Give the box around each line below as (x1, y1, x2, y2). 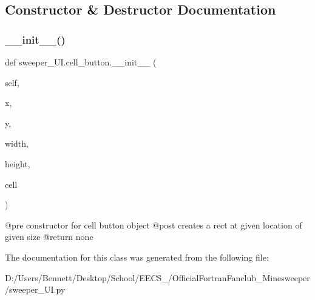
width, (5, 137, 29, 150)
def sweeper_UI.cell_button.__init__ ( (5, 56, 157, 68)
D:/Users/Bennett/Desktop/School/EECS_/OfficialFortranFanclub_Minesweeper (5, 271, 310, 284)
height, (5, 157, 30, 170)
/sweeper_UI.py (5, 283, 66, 296)
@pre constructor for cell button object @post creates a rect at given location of (5, 218, 302, 231)
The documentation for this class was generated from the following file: (5, 250, 269, 263)
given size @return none (5, 230, 93, 243)
